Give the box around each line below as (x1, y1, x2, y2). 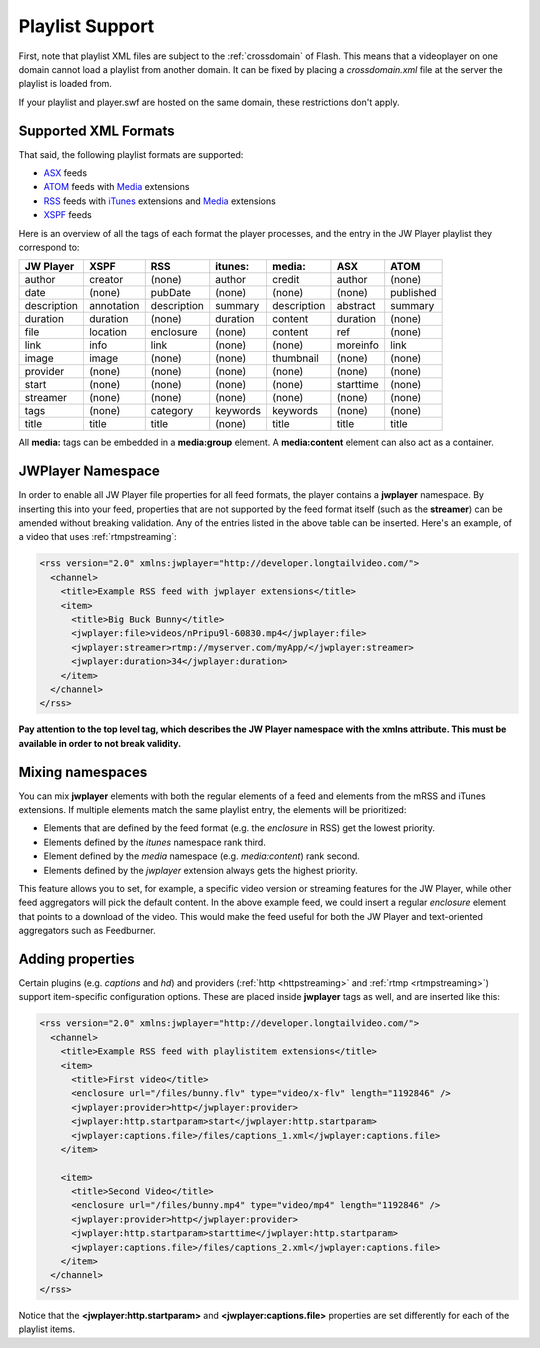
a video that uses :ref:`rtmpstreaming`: (18, 531, 177, 543)
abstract (336, 299, 376, 313)
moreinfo (336, 338, 380, 352)
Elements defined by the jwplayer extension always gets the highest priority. (43, 864, 359, 876)
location (88, 325, 127, 339)
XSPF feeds (43, 209, 92, 221)
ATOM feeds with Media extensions (43, 181, 190, 193)
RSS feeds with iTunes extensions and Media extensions (43, 195, 277, 207)
